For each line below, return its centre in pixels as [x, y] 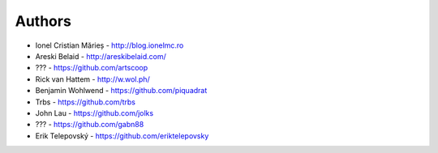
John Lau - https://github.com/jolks [94, 113]
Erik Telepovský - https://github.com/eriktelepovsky [122, 136]
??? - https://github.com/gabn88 [90, 125]
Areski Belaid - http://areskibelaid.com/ [101, 56]
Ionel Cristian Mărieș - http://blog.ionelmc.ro [109, 45]
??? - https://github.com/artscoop [92, 68]
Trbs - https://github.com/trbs [85, 102]
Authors [43, 21]
